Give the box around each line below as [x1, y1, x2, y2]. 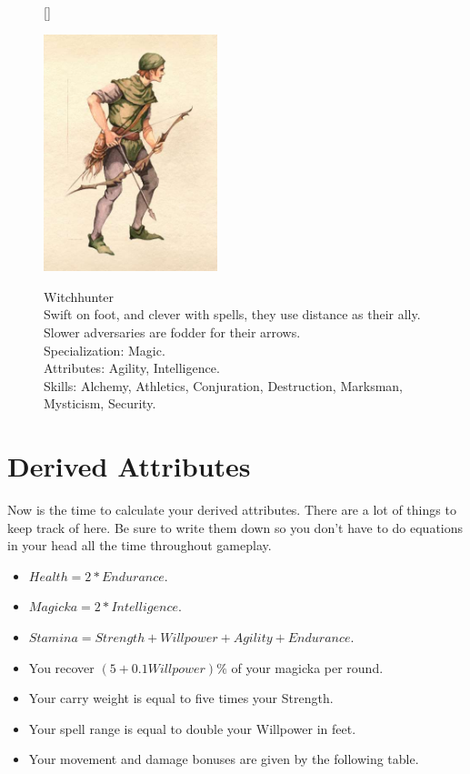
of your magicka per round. [231, 658, 384, 677]
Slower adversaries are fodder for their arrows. [44, 322, 301, 341]
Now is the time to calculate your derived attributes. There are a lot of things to [7, 500, 456, 519]
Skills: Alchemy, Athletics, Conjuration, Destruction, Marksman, [44, 376, 403, 395]
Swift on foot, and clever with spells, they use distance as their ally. [44, 305, 421, 324]
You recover [28, 658, 95, 677]
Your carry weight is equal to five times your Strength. [28, 689, 334, 708]
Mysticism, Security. [44, 394, 156, 413]
